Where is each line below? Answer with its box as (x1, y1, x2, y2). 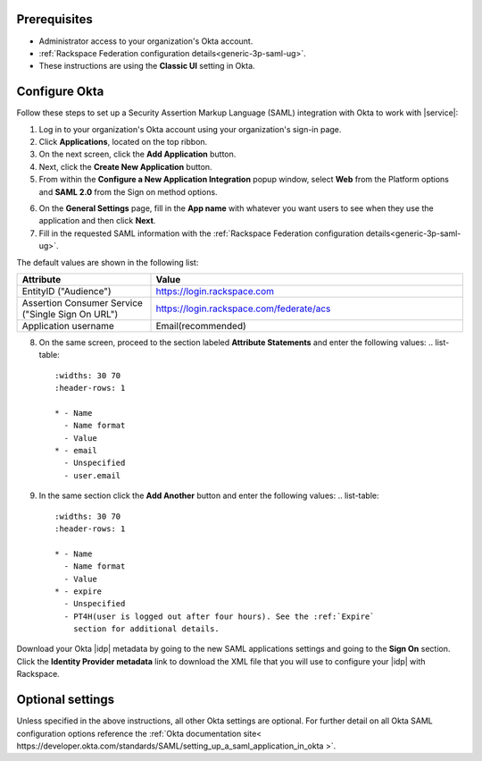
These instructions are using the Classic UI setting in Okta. (38, 61, 255, 72)
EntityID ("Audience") (21, 284, 112, 297)
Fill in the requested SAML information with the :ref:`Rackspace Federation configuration (38, 228, 365, 239)
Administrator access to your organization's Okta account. (38, 36, 253, 47)
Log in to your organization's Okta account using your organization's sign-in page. (38, 123, 342, 134)
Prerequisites (16, 12, 93, 27)
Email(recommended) (155, 319, 247, 332)
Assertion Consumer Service (21, 296, 143, 309)
